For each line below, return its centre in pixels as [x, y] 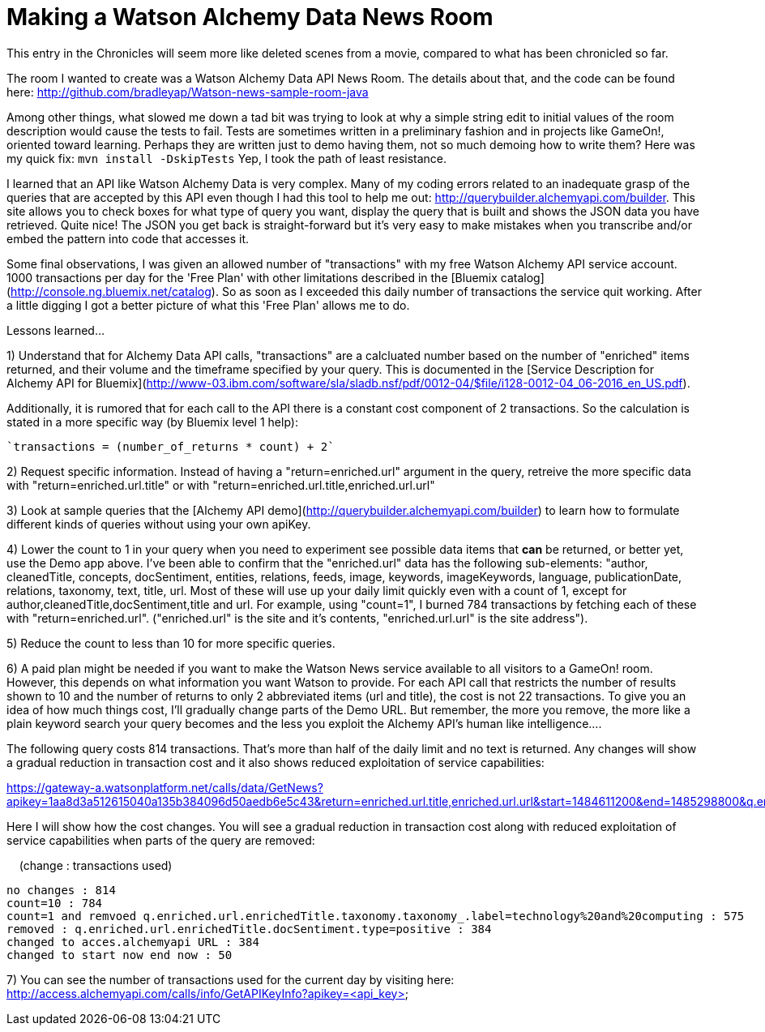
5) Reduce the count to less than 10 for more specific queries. [171, 643]
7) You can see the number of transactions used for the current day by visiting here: [231, 979]
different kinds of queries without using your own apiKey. [159, 524]
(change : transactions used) [96, 865]
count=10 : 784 [55, 903]
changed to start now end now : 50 [120, 955]
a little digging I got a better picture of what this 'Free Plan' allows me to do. [208, 305]
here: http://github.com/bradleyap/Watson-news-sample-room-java [188, 92]
